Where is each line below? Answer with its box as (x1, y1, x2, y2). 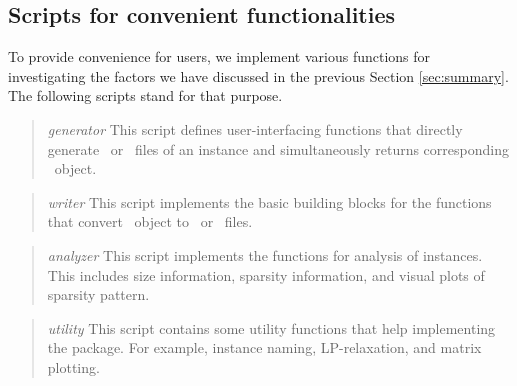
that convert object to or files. (47, 211, 253, 232)
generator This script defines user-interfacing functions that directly (47, 118, 463, 139)
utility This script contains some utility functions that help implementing (47, 317, 496, 338)
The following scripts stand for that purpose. (8, 85, 283, 106)
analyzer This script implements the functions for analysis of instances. (47, 244, 483, 265)
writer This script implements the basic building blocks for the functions (47, 191, 492, 212)
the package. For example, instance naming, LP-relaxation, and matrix (47, 337, 482, 358)
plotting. (47, 356, 100, 377)
